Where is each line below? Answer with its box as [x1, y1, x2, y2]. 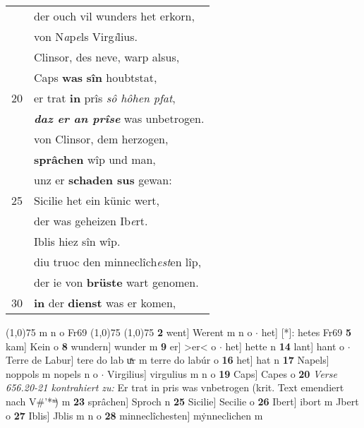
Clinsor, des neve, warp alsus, [34, 49, 180, 65]
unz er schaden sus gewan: [34, 172, 172, 188]
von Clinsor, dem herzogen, [34, 131, 169, 147]
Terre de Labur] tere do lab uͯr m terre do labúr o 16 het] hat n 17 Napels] [6, 352, 329, 367]
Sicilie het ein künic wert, [34, 192, 159, 208]
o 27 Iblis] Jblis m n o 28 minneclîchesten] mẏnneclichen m [6, 408, 263, 422]
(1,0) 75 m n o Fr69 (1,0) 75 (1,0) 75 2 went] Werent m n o [6, 325, 253, 339]
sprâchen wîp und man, [34, 151, 156, 167]
